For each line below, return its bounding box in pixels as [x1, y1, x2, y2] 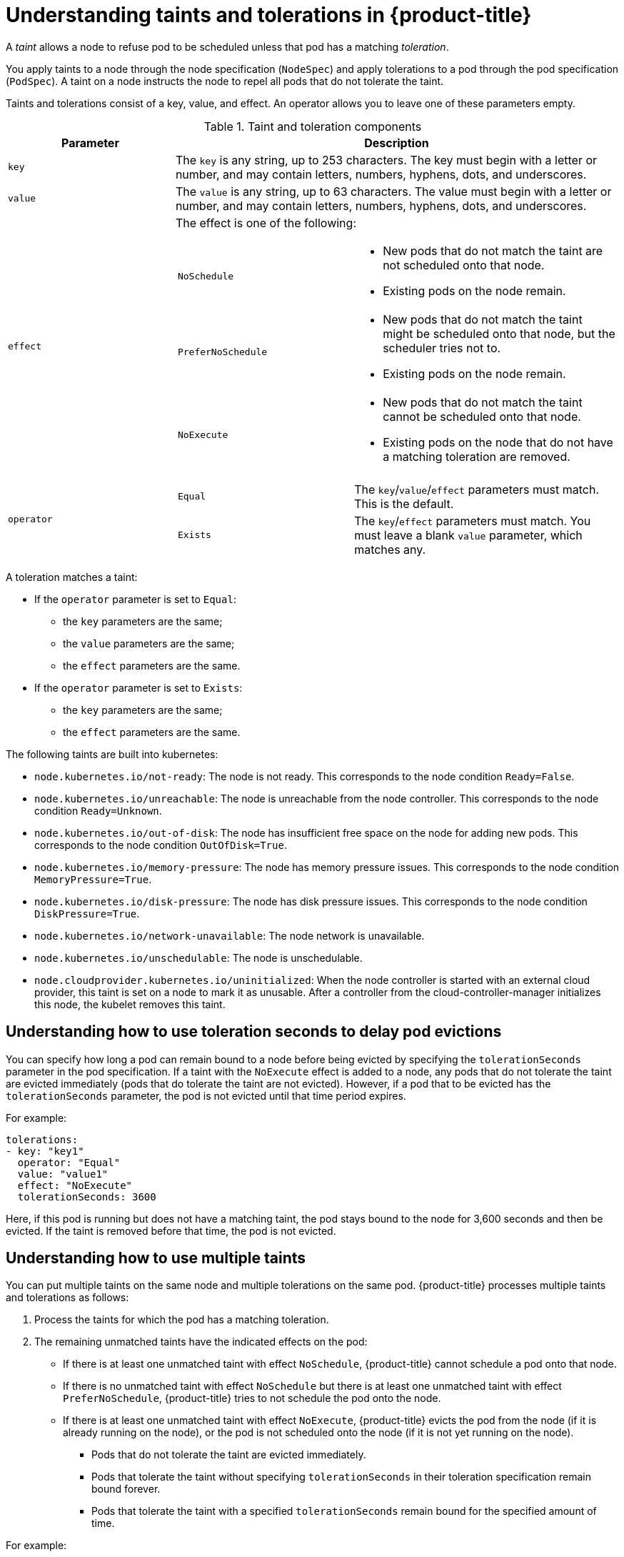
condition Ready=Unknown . [34, 804, 162, 817]
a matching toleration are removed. [383, 449, 570, 464]
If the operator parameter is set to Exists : [34, 681, 243, 694]
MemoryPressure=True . [34, 872, 152, 885]
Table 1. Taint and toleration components [203, 119, 422, 134]
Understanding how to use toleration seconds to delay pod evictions [6, 1023, 502, 1041]
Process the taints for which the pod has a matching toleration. [34, 1313, 329, 1326]
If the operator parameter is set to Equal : [34, 592, 236, 605]
